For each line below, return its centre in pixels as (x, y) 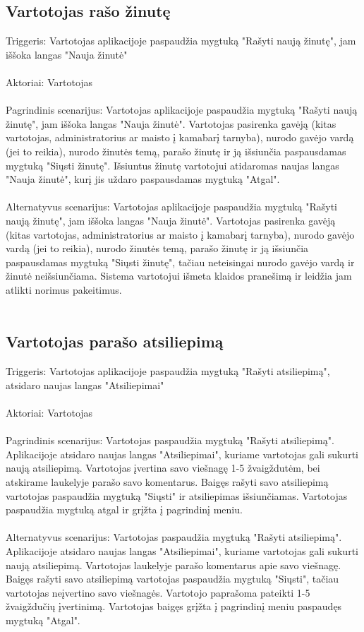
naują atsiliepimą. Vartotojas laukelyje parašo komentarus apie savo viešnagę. (174, 565)
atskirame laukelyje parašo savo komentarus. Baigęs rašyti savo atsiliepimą (167, 482)
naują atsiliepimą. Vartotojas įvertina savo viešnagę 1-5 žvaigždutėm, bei (163, 468)
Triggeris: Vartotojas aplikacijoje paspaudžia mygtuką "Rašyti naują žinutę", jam (181, 41)
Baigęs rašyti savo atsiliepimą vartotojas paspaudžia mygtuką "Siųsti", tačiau (172, 579)
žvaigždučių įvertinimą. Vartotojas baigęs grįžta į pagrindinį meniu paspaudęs (174, 606)
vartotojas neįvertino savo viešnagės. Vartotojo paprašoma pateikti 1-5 (158, 592)
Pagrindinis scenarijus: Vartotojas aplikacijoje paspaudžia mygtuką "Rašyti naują (182, 110)
